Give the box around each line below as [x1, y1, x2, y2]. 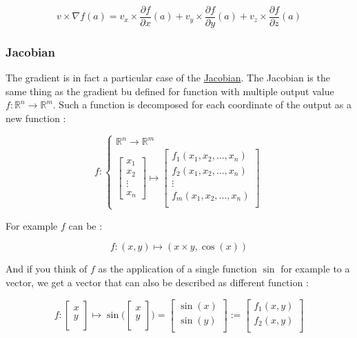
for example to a [280, 261, 350, 276]
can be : [68, 218, 103, 232]
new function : [6, 111, 66, 126]
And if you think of [6, 261, 88, 276]
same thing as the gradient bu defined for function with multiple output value [6, 83, 334, 98]
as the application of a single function [98, 261, 257, 276]
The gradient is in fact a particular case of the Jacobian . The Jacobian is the [6, 70, 330, 85]
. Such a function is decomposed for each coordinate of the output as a [52, 97, 351, 112]
